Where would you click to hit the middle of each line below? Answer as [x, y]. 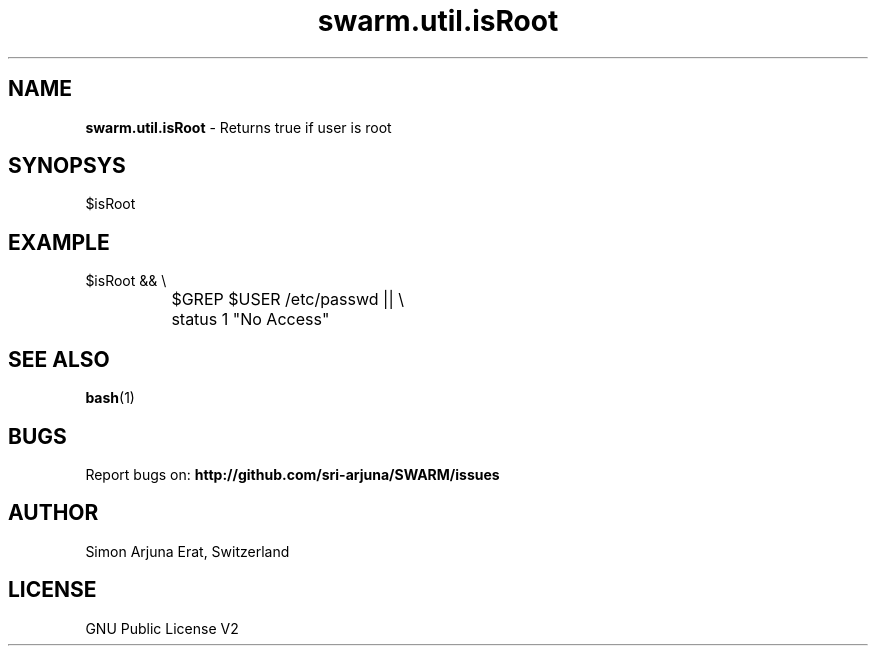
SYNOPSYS [67, 166]
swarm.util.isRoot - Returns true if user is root [238, 127]
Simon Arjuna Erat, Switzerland [187, 551]
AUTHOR [53, 513]
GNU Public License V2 [162, 628]
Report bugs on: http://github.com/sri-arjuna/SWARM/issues [292, 474]
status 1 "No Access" [250, 319]
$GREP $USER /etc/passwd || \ [287, 299]
